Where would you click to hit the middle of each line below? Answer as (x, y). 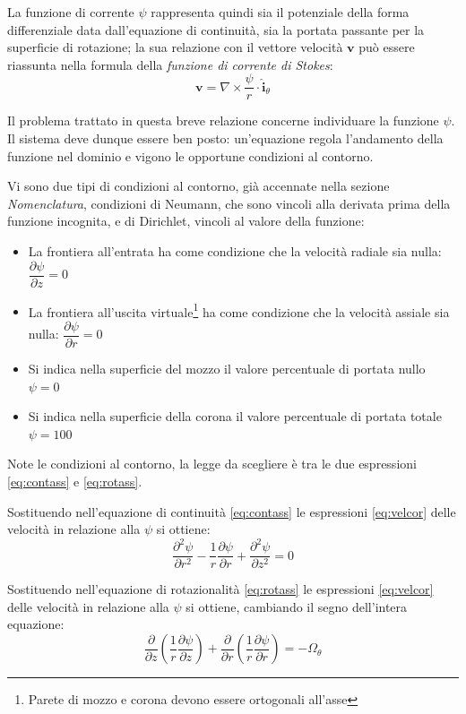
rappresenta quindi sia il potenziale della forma (280, 12)
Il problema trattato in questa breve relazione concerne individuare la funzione (223, 120)
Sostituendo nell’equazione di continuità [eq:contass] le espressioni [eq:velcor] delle (232, 511)
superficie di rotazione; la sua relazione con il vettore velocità (175, 47)
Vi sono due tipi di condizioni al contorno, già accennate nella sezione (198, 186)
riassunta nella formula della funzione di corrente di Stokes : (170, 64)
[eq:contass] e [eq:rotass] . (75, 481)
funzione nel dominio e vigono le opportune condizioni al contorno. (190, 155)
